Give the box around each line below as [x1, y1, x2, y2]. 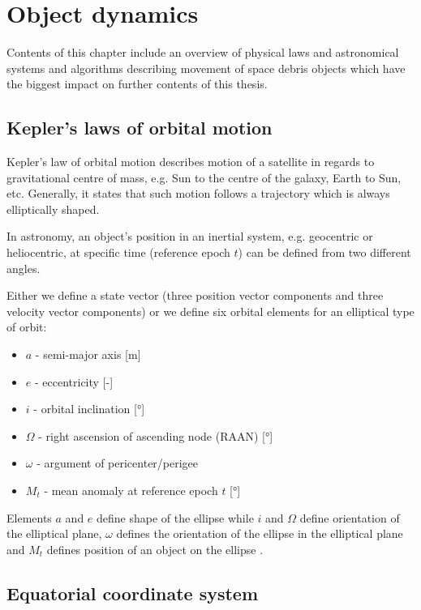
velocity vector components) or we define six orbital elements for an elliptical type [6, 302, 415, 319]
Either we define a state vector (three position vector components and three [6, 287, 384, 304]
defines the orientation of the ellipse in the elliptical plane [116, 525, 403, 542]
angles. [6, 259, 41, 276]
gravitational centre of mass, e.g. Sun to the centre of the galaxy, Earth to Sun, [6, 168, 402, 186]
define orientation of [299, 509, 400, 526]
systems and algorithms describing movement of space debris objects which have [6, 59, 406, 76]
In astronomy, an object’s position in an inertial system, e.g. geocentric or [6, 228, 373, 245]
